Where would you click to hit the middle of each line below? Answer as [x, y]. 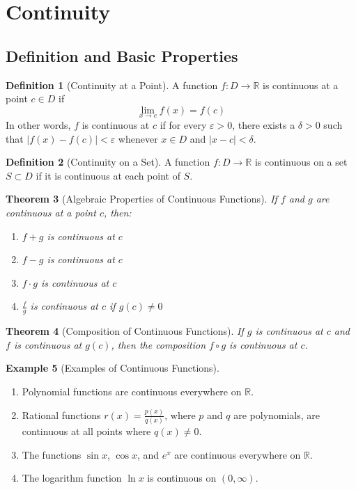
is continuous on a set [301, 162]
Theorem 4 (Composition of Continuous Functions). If [125, 331]
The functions [52, 454]
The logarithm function [72, 478]
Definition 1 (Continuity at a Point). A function [112, 85]
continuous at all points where [86, 431]
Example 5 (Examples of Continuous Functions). [113, 368]
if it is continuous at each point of [108, 175]
